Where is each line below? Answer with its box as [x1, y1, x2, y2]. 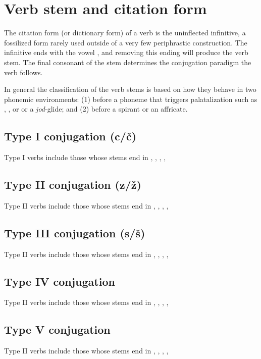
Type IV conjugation [4, 273, 115, 289]
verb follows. [4, 67, 43, 77]
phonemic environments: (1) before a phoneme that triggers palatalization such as [4, 93, 257, 104]
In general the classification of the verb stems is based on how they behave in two [4, 84, 256, 94]
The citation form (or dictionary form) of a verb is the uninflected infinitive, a [4, 27, 246, 38]
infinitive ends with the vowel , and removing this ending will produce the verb [4, 47, 248, 58]
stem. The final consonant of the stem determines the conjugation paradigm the [4, 57, 251, 67]
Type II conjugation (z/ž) [4, 177, 141, 192]
